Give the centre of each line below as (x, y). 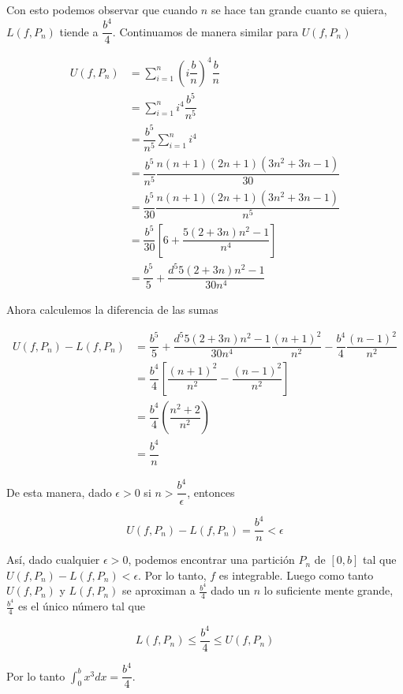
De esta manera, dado (59, 492)
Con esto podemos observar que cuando (102, 9)
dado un (231, 590)
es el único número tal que (82, 606)
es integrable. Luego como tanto (296, 575)
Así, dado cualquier (53, 560)
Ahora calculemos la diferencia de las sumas (112, 310)
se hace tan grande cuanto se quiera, (299, 9)
